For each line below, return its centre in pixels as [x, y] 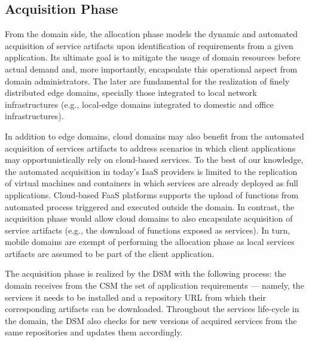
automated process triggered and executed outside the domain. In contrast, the [150, 206]
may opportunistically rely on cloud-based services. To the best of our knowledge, [154, 160]
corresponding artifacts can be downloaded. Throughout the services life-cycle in [152, 309]
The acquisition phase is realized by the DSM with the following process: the [146, 273]
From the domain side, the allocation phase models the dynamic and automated [152, 34]
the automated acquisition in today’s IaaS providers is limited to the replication [151, 171]
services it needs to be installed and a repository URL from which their [135, 297]
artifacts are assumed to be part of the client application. [110, 253]
